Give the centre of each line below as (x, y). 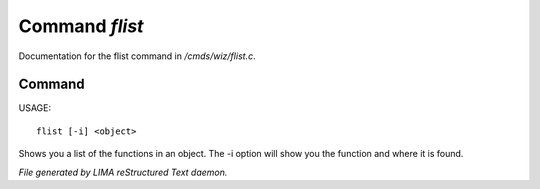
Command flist (81, 26)
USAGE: (35, 108)
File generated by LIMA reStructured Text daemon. (123, 172)
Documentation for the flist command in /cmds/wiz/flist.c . (137, 56)
